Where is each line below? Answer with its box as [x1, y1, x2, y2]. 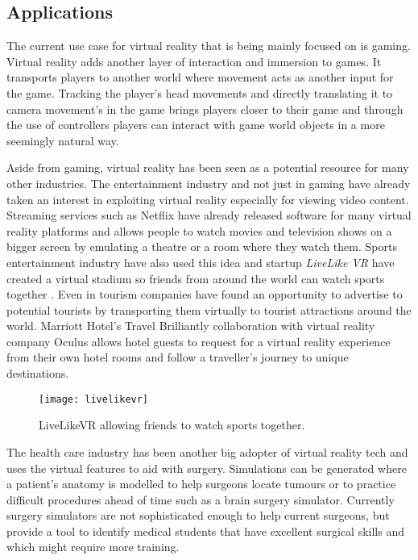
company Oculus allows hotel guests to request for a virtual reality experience [6, 332, 391, 349]
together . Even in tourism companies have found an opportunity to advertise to [6, 286, 403, 303]
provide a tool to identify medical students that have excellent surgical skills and [6, 522, 404, 539]
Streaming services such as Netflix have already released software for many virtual [6, 207, 412, 224]
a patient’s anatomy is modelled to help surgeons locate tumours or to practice [6, 475, 396, 492]
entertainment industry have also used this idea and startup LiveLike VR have [6, 253, 395, 270]
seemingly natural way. [6, 132, 119, 148]
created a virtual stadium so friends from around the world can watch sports [6, 270, 385, 286]
